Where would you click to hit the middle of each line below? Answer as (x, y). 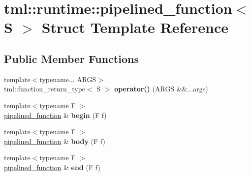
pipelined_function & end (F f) (52, 167)
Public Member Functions (71, 58)
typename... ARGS (68, 79)
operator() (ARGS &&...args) (161, 89)
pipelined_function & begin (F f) (55, 115)
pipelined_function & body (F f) (55, 141)
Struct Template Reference (135, 27)
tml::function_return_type (45, 89)
